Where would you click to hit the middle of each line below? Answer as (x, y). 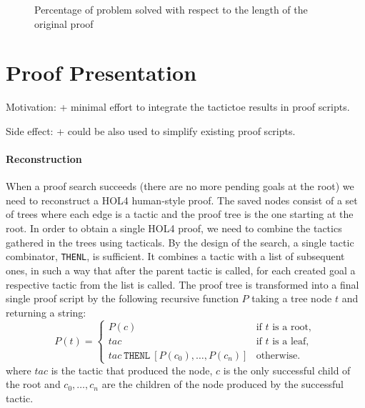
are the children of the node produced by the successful (222, 384)
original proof (64, 23)
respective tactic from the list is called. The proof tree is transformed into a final (182, 284)
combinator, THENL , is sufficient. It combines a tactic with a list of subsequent (175, 256)
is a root (290, 327)
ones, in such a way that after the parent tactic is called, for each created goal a (181, 270)
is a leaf (289, 341)
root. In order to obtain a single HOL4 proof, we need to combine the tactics (174, 228)
